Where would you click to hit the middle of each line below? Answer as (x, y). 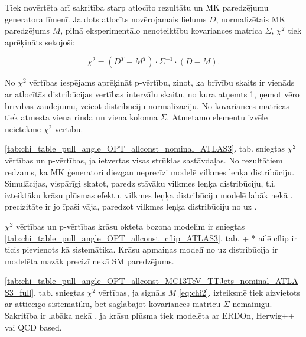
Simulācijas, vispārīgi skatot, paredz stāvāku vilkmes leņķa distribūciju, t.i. (141, 183)
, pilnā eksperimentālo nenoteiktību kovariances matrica (161, 30)
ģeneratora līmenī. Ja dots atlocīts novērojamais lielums (106, 19)
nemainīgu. (252, 304)
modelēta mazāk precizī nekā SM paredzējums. (89, 261)
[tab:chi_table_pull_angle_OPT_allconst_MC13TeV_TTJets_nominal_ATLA (152, 281)
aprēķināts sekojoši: (40, 42)
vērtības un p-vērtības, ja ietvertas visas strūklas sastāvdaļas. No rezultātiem (144, 160)
